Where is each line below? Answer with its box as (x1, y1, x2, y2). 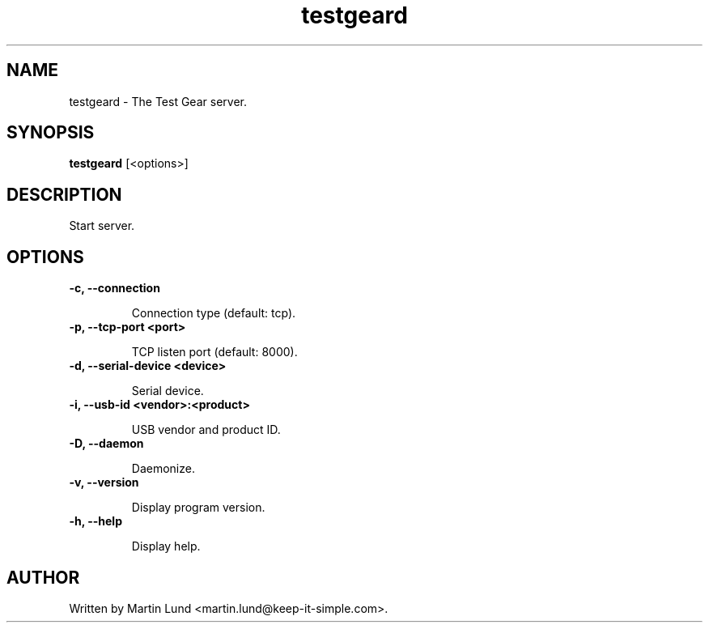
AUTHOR (6, 567, 80, 588)
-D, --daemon (69, 436, 144, 451)
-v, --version (69, 475, 139, 490)
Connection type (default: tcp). (131, 306, 296, 321)
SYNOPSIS (6, 122, 95, 143)
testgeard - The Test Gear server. (69, 94, 247, 108)
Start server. (69, 219, 135, 233)
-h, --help (69, 514, 122, 529)
